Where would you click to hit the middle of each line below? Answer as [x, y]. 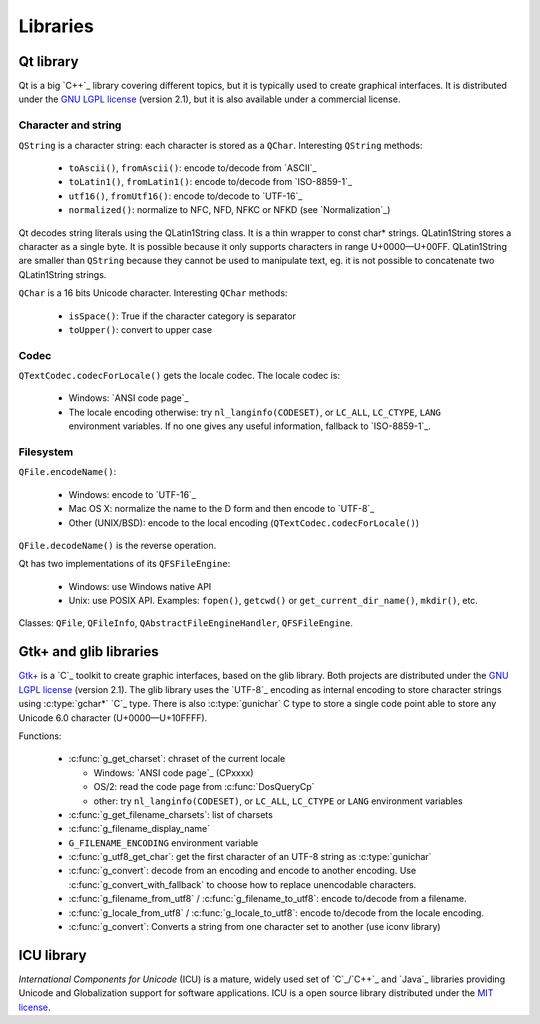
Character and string [70, 125]
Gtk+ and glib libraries [88, 651]
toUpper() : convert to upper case [140, 329]
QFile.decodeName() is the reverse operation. [117, 545]
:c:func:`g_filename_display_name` [139, 829]
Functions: [40, 736]
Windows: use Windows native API [140, 586]
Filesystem [46, 452]
